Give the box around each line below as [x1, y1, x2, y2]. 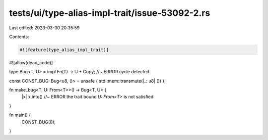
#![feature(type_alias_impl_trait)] [19, 47, 109, 52]
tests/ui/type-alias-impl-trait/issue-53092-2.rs [9, 7, 210, 18]
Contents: [9, 34, 29, 40]
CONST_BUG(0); [21, 119, 56, 125]
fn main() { [9, 112, 31, 118]
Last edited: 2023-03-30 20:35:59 [9, 25, 80, 31]
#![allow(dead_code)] [9, 59, 53, 65]
